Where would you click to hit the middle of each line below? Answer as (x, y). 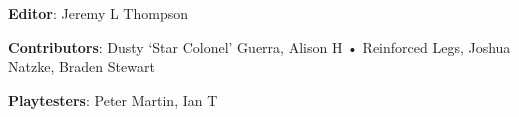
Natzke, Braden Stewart (81, 66)
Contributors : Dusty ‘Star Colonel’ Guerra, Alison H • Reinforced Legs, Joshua (259, 46)
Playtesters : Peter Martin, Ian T (113, 99)
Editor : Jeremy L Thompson (98, 13)
